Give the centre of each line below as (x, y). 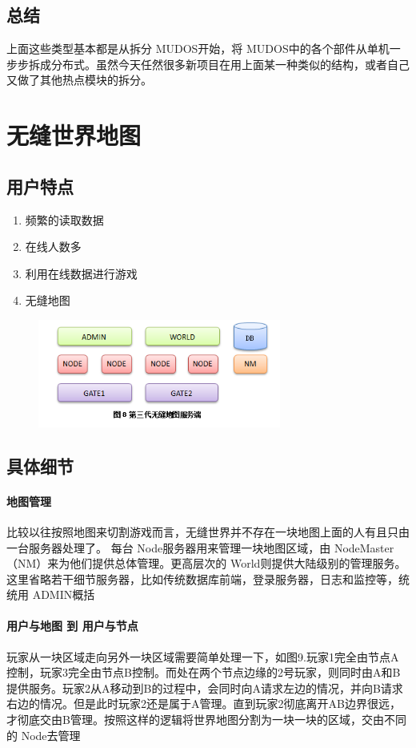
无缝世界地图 (74, 135)
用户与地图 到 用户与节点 (72, 626)
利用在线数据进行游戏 (81, 273)
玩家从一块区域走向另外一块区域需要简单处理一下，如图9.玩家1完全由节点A (203, 656)
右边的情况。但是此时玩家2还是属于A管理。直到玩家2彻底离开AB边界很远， (204, 704)
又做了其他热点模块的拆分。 (79, 80)
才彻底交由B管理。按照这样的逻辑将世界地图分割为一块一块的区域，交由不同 (206, 720)
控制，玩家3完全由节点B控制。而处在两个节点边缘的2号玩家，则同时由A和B (204, 672)
